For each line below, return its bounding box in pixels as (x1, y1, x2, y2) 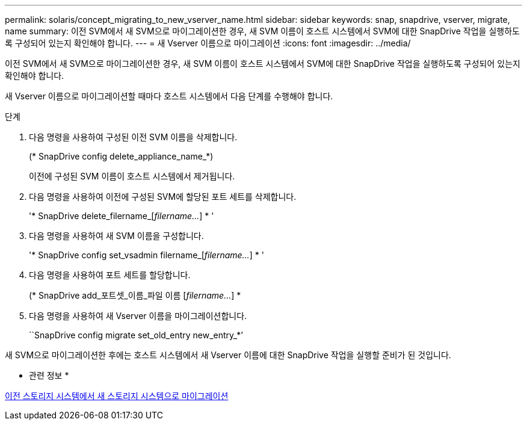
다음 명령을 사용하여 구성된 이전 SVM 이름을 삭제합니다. (29, 132, 238, 142)
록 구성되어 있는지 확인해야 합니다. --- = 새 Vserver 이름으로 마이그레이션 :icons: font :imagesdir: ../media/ (5, 38, 411, 48)
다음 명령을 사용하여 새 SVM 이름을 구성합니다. (29, 231, 204, 241)
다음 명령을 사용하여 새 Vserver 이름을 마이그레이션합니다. (29, 311, 247, 321)
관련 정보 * (29, 370, 69, 380)
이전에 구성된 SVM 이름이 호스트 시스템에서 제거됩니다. (29, 171, 235, 181)
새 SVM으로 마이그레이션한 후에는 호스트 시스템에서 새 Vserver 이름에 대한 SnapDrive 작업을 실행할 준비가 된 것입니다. (5, 350, 451, 360)
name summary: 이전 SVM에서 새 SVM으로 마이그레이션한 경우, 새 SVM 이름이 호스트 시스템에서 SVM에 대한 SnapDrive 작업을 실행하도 (5, 26, 520, 36)
